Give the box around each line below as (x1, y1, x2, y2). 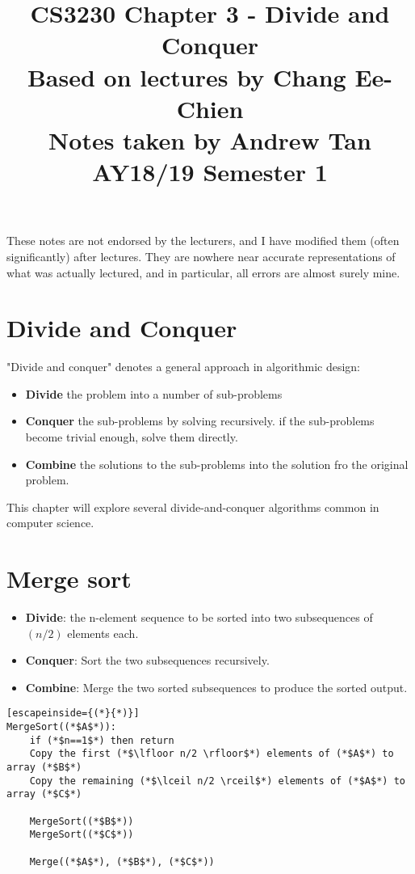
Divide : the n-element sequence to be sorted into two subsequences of (25, 609, 373, 626)
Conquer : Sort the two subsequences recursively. (25, 652, 270, 669)
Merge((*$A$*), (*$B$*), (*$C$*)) (29, 855, 215, 868)
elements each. (67, 624, 139, 641)
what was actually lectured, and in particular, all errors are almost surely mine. (6, 264, 400, 281)
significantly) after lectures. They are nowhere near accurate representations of (6, 247, 396, 264)
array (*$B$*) (6, 762, 82, 774)
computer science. (6, 514, 94, 531)
